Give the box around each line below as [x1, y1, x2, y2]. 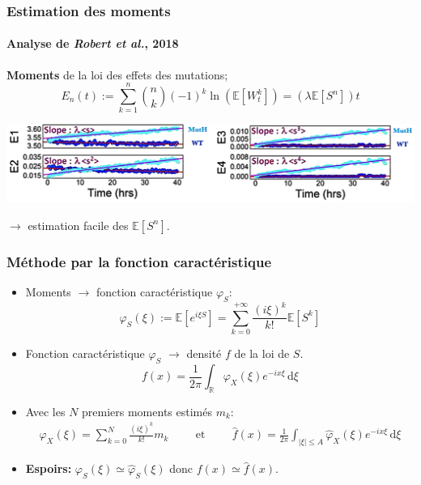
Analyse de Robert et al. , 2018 [6, 35, 179, 52]
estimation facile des [28, 216, 129, 233]
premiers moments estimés [82, 402, 212, 419]
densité [186, 345, 222, 362]
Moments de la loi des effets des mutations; [6, 66, 228, 83]
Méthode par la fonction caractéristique [6, 251, 272, 271]
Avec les [25, 402, 66, 419]
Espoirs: [25, 460, 72, 477]
